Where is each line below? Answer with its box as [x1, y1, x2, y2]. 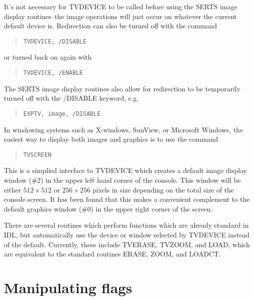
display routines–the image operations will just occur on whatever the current [4, 11, 237, 21]
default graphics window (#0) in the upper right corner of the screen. [4, 203, 213, 214]
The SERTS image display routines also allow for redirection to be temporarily [4, 83, 241, 93]
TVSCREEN [23, 151, 52, 158]
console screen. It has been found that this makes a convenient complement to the [4, 194, 250, 204]
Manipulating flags [4, 277, 132, 297]
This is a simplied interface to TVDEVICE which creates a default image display [4, 165, 247, 175]
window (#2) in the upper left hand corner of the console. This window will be [4, 174, 241, 185]
